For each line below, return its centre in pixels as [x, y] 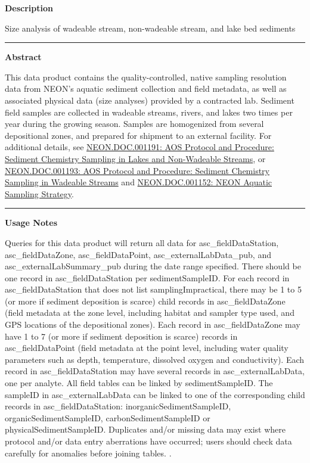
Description [29, 8]
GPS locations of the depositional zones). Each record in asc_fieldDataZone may [153, 324]
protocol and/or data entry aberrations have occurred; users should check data [148, 441]
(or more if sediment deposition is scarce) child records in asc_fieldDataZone [145, 301]
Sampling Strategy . [39, 193]
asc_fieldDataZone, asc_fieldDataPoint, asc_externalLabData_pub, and [138, 254]
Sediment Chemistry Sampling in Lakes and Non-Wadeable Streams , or [135, 158]
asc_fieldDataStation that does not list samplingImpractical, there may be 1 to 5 [153, 289]
